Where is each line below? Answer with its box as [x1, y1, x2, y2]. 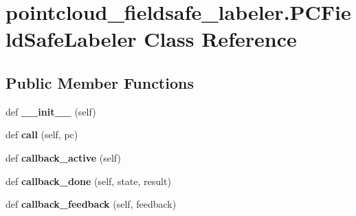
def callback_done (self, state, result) [5, 173, 171, 188]
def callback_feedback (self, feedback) [5, 197, 177, 211]
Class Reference [144, 25, 297, 53]
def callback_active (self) [5, 150, 121, 164]
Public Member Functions [5, 72, 194, 93]
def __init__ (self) [5, 104, 96, 118]
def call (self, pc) [5, 127, 78, 142]
